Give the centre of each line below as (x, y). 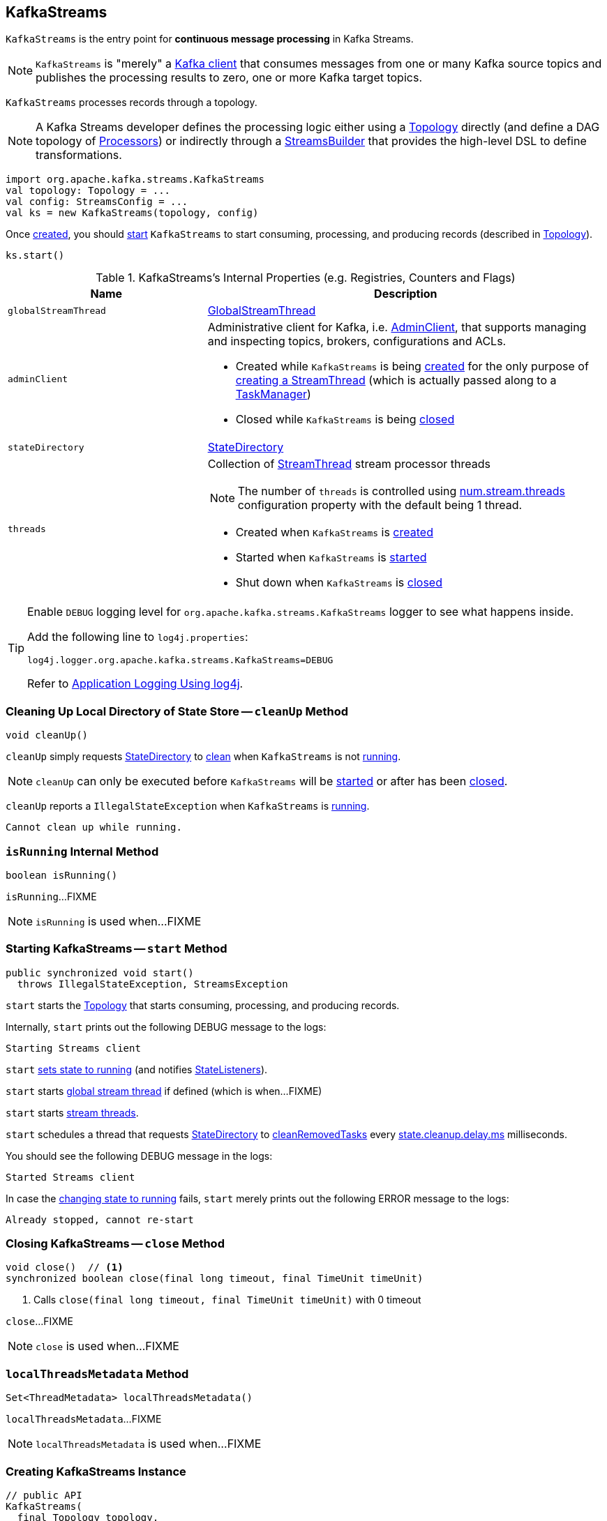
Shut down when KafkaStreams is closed (339, 583)
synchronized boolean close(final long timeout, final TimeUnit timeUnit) (215, 1279)
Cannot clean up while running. (94, 827)
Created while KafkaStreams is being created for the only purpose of (412, 366)
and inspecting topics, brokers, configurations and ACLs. (357, 341)
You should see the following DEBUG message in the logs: (139, 1156)
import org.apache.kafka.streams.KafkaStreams (135, 180)
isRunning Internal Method (82, 851)
